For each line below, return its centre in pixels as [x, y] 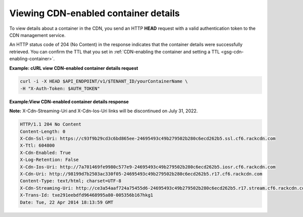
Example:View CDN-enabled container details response [69, 102]
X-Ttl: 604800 [37, 146]
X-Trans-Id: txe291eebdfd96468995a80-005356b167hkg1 [87, 195]
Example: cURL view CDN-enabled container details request [74, 68]
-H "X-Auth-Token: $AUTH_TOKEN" [60, 88]
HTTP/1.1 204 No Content [51, 124]
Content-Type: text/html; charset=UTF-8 [70, 181]
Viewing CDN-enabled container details [95, 13]
